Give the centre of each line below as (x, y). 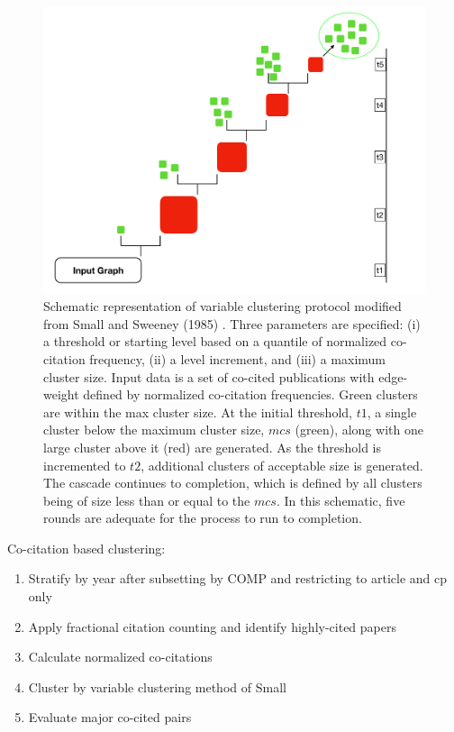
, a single (392, 412)
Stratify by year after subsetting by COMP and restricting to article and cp (238, 578)
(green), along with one (359, 430)
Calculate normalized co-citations (120, 657)
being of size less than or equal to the (147, 500)
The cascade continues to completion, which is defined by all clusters (233, 483)
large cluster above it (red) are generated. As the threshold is (213, 447)
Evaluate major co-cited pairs (110, 717)
